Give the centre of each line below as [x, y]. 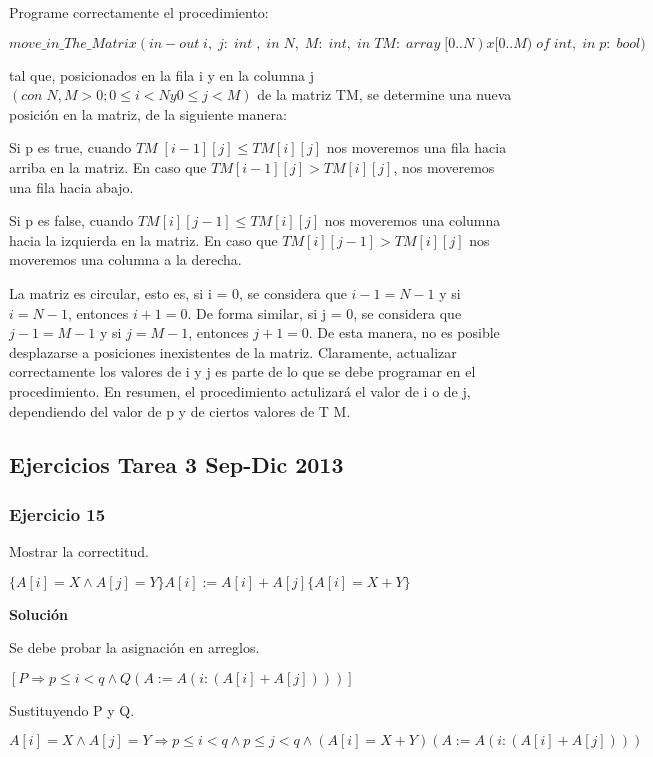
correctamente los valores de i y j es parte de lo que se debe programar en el [242, 371]
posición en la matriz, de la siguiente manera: [148, 113]
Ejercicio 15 [57, 513]
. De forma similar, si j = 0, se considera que [324, 312]
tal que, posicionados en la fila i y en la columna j [162, 74]
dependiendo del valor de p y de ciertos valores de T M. [180, 410]
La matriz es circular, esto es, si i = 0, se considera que [178, 292]
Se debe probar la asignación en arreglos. [134, 647]
